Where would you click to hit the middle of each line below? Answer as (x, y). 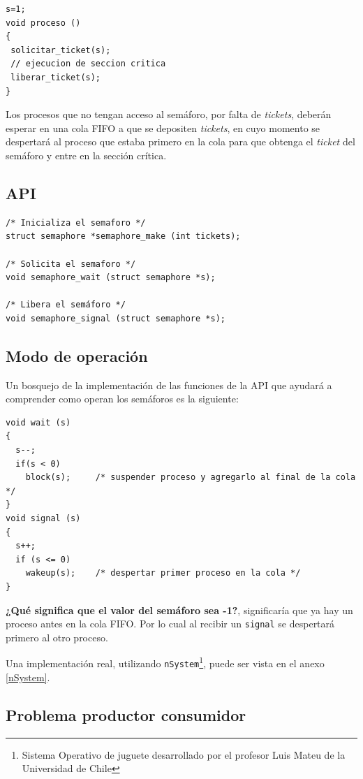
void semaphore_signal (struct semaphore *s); (116, 318)
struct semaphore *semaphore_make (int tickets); (123, 236)
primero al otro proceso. (57, 637)
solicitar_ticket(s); (61, 50)
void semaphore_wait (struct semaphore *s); (111, 278)
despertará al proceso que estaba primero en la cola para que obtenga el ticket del (180, 141)
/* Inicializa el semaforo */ (76, 223)
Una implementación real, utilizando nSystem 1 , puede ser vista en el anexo (165, 662)
